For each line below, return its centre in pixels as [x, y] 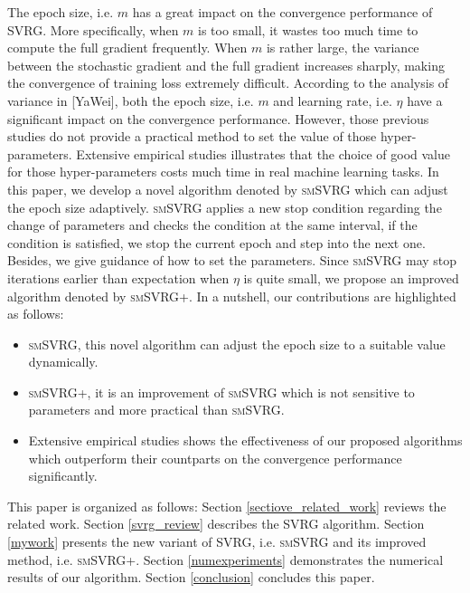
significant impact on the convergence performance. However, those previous [218, 118]
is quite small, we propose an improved [351, 277]
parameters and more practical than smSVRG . [156, 410]
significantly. [63, 476]
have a [425, 100]
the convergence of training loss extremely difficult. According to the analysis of [228, 83]
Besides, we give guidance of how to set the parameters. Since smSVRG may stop [232, 260]
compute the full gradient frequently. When [127, 48]
